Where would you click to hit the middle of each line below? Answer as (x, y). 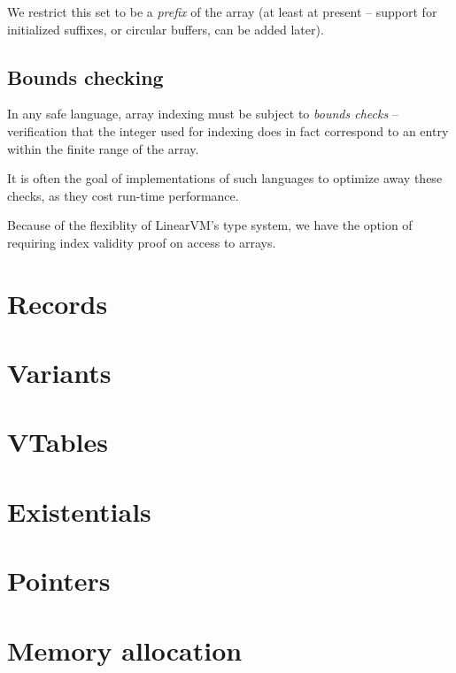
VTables (58, 442)
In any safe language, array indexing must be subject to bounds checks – (203, 114)
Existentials (79, 511)
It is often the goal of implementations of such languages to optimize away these (225, 178)
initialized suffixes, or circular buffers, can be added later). (166, 29)
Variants (59, 373)
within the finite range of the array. (103, 148)
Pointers (59, 581)
